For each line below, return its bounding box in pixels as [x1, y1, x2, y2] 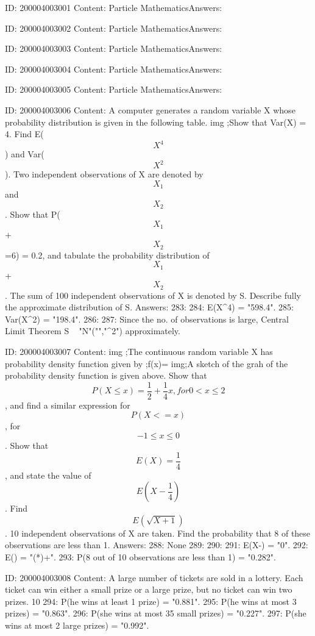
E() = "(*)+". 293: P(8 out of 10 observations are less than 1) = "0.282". [5, 551, 276, 563]
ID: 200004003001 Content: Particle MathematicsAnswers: [5, 1, 222, 13]
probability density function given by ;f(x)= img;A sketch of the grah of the [5, 357, 288, 370]
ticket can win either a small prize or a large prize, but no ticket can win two [5, 583, 292, 596]
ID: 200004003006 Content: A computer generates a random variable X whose [5, 103, 296, 116]
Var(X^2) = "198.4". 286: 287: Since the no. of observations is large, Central [5, 312, 289, 325]
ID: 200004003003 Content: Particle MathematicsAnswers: [5, 42, 222, 55]
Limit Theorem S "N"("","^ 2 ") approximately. [5, 324, 180, 337]
